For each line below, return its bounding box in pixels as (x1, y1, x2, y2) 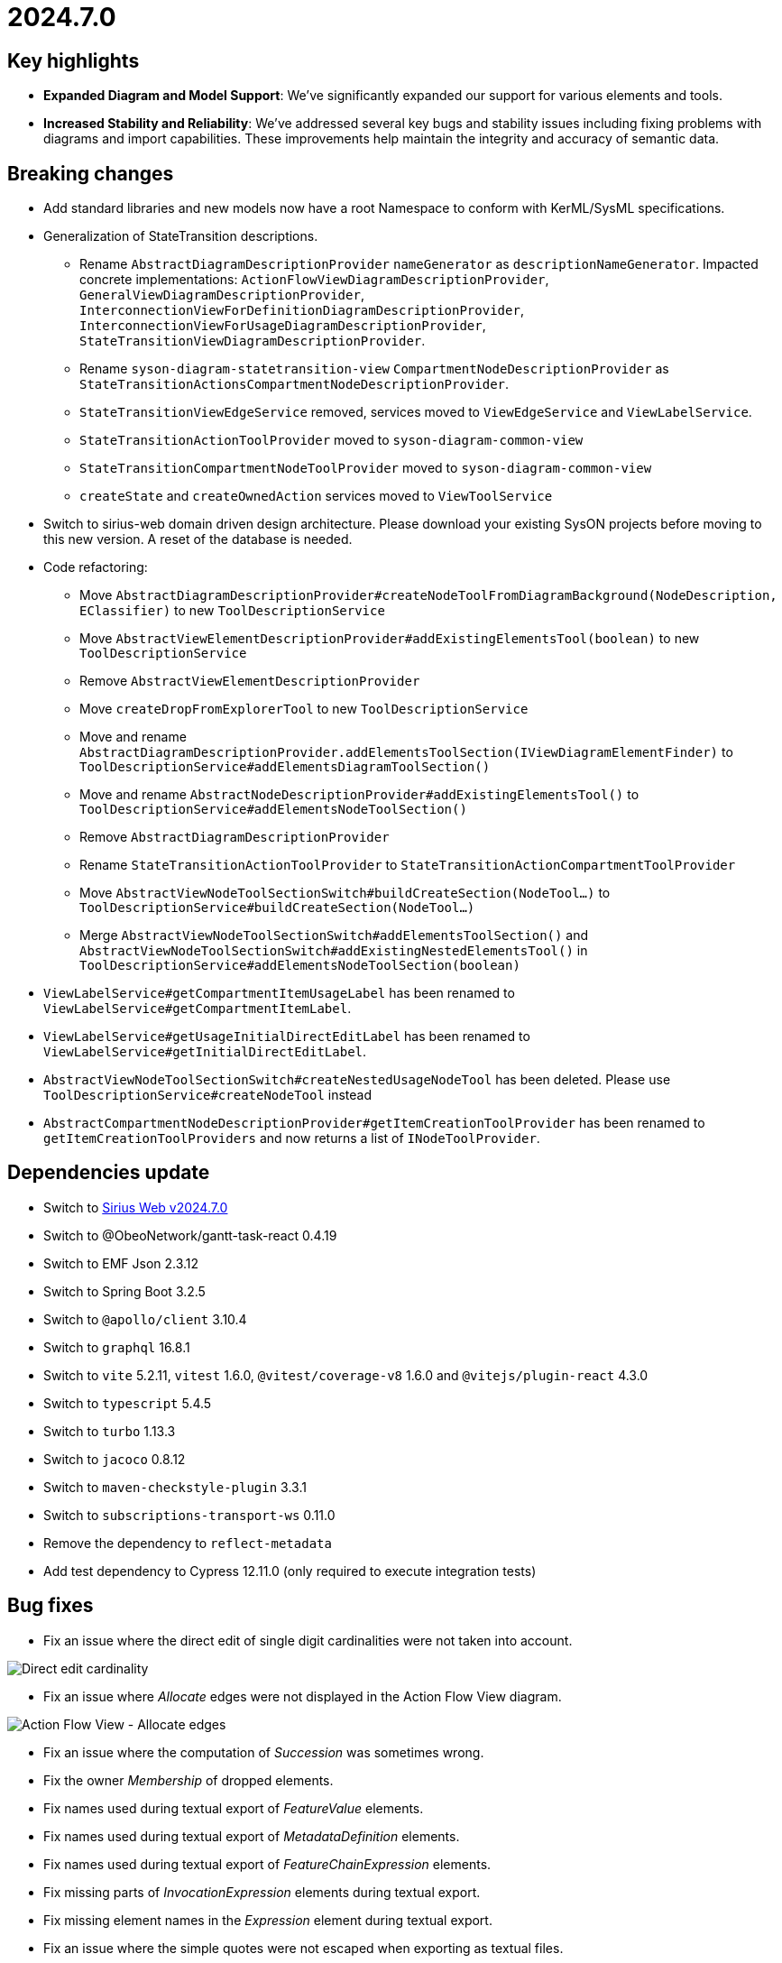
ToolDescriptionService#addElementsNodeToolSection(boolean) (79, 958, 520, 973)
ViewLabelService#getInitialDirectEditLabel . (43, 1044, 367, 1060)
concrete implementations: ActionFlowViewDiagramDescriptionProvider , (79, 272, 549, 288)
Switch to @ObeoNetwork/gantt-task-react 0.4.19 (43, 1227, 337, 1243)
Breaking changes (7, 161, 174, 185)
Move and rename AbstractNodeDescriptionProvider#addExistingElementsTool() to (79, 787, 639, 803)
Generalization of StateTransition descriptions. (43, 228, 318, 244)
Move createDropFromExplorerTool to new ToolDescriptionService (79, 701, 529, 717)
